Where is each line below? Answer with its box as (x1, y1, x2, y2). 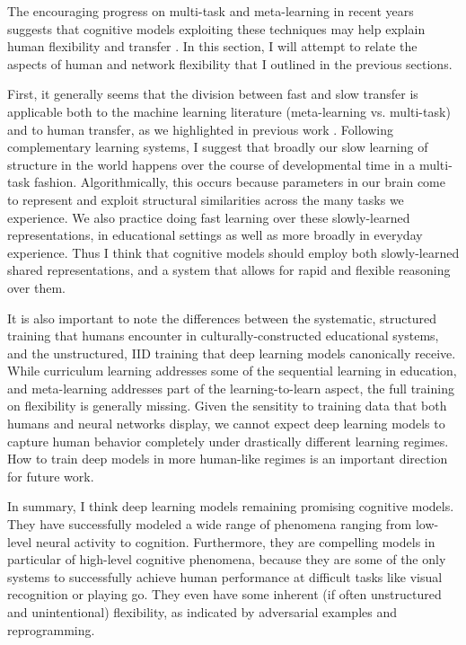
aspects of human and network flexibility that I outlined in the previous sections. (7, 54, 453, 73)
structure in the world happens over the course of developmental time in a (7, 155, 416, 173)
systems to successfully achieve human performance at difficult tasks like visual (7, 567, 443, 586)
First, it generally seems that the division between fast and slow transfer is (7, 84, 418, 103)
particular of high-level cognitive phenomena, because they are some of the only (7, 550, 446, 569)
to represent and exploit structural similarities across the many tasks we (7, 190, 404, 208)
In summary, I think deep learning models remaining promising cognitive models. (7, 497, 454, 516)
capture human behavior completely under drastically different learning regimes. (7, 431, 449, 450)
